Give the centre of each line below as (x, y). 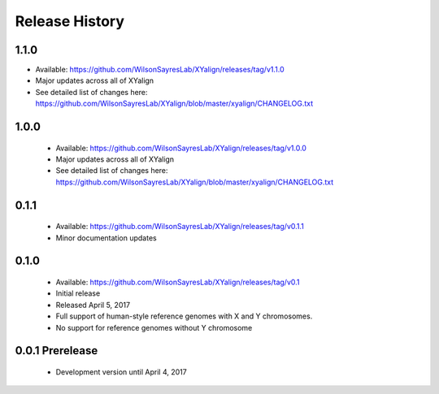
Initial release (78, 293)
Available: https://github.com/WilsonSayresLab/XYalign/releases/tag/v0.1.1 (180, 227)
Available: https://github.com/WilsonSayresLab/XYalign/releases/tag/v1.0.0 (181, 148)
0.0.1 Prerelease (57, 351)
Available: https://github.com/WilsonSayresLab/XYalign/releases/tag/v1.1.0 (160, 70)
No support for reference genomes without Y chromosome (154, 327)
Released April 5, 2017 (93, 305)
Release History (70, 21)
